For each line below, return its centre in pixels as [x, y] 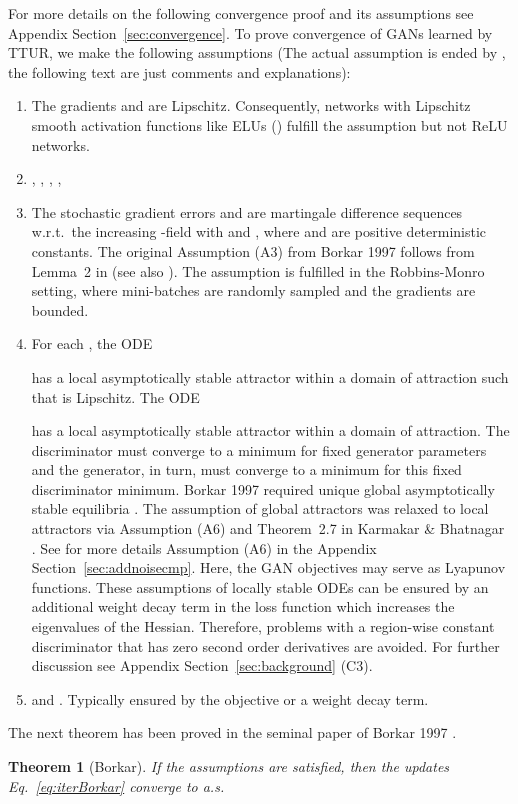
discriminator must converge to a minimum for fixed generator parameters [259, 449]
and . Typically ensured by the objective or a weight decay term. [230, 698]
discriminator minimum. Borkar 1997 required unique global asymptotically [263, 488]
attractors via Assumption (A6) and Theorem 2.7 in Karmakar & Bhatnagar [268, 528]
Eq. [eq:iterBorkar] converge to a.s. [116, 785]
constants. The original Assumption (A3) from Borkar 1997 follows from [253, 250]
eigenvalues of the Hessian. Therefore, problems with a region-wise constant [263, 626]
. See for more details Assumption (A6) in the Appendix [204, 547]
